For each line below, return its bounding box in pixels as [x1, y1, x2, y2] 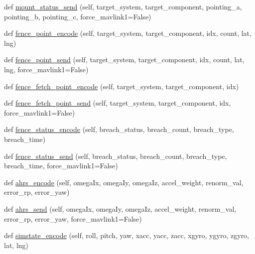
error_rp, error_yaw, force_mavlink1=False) [4, 213, 142, 224]
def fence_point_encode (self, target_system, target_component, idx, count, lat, [4, 28, 252, 38]
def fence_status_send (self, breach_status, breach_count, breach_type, [4, 150, 227, 161]
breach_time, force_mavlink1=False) [4, 160, 118, 171]
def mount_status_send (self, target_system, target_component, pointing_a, [4, 1, 242, 11]
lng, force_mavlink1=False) [4, 64, 89, 74]
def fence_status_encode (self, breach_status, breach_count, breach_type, [4, 124, 234, 134]
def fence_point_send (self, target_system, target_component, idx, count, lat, [4, 54, 245, 65]
